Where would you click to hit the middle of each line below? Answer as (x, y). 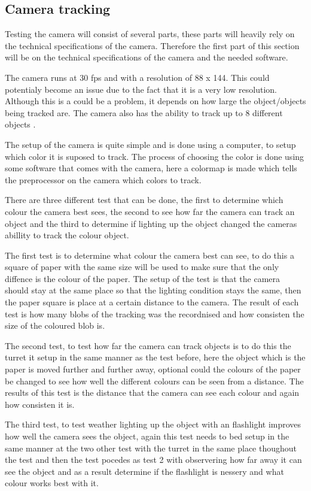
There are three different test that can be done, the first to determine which (144, 200)
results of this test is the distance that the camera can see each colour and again (152, 393)
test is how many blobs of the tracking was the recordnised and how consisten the (155, 313)
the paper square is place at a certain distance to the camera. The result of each (152, 302)
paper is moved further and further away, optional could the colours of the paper (153, 369)
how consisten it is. (40, 404)
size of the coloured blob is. (55, 325)
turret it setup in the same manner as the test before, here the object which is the (155, 357)
